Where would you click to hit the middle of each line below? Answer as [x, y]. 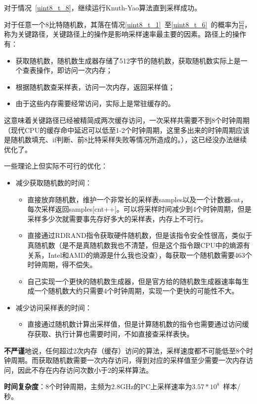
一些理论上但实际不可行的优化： [56, 166]
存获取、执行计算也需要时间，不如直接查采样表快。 [110, 334]
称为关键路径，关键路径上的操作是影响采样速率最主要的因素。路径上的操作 [125, 34]
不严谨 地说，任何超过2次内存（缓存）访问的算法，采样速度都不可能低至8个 [125, 350]
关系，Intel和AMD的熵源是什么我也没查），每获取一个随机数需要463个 [140, 255]
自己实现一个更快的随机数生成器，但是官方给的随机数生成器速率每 [135, 281]
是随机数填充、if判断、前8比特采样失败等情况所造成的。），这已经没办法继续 [126, 140]
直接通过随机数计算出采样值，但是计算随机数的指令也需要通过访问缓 [138, 324]
